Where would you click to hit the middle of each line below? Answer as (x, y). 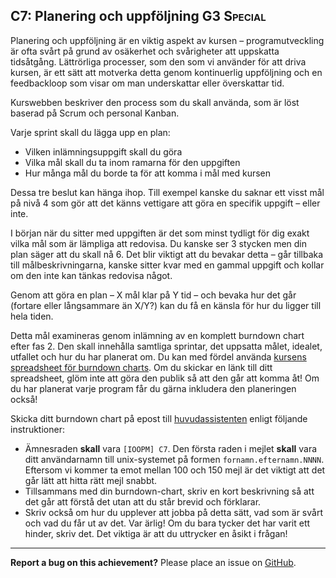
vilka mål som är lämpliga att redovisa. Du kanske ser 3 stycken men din (159, 243)
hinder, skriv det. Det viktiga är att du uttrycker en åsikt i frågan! (156, 533)
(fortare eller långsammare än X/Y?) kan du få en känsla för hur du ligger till (166, 305)
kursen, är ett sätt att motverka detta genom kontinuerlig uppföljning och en (166, 72)
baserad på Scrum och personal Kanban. (95, 113)
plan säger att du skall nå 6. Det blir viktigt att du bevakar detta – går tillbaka (167, 254)
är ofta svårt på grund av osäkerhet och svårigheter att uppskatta (145, 51)
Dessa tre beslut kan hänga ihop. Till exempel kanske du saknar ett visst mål (167, 192)
